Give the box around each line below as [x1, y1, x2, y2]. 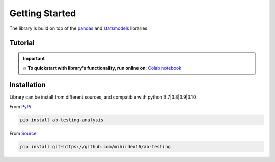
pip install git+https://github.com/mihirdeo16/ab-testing [20, 144, 171, 149]
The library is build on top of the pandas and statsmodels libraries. [9, 25, 149, 31]
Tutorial [9, 39, 35, 47]
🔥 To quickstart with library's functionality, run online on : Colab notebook [23, 65, 182, 71]
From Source [9, 130, 37, 136]
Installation [9, 81, 46, 89]
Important [23, 55, 45, 61]
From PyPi [9, 103, 31, 109]
